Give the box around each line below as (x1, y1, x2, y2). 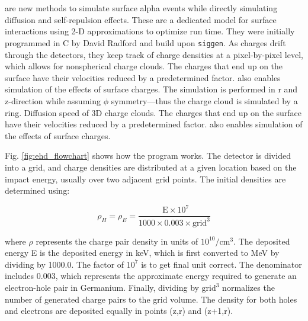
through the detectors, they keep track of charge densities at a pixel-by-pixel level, (5, 48, 303, 60)
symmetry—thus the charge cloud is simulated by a (111, 95, 298, 107)
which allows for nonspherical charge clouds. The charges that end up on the (5, 60, 283, 72)
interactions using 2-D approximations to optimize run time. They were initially (5, 25, 295, 37)
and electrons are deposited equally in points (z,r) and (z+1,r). (5, 304, 233, 317)
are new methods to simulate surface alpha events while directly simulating (5, 2, 278, 14)
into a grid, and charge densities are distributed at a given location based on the (5, 160, 297, 173)
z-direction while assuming (5, 95, 101, 107)
